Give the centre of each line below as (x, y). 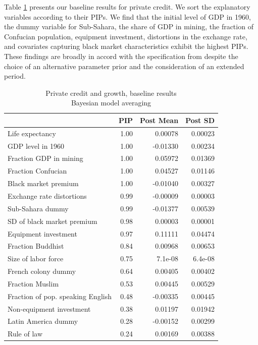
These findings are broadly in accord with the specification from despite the (121, 56)
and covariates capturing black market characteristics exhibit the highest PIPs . (126, 46)
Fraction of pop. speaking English (60, 296)
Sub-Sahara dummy (38, 208)
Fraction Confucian (37, 171)
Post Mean (159, 120)
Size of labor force (36, 258)
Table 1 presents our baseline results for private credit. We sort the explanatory (127, 7)
